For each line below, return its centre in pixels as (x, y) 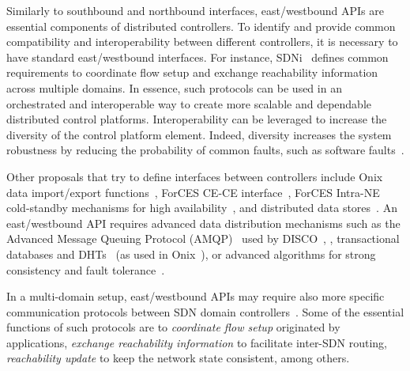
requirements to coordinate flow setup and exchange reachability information (192, 72)
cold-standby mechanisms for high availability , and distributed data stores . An (202, 208)
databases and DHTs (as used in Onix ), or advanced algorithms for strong (191, 254)
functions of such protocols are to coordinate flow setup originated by (173, 327)
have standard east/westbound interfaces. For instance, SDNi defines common (197, 57)
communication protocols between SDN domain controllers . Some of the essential (205, 311)
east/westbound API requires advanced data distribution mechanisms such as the (203, 223)
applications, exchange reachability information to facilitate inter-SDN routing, (197, 342)
